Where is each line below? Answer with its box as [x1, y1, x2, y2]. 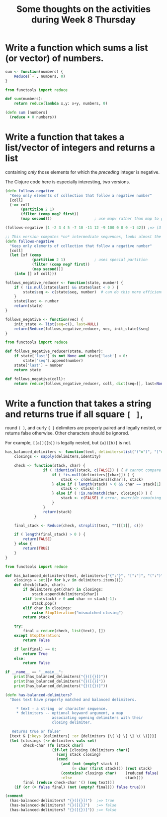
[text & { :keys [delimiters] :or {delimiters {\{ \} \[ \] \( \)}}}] [9, 733, 157, 738]
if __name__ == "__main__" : [5, 670, 64, 675]
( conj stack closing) [56, 752, 101, 757]
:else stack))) [60, 775, 143, 780]
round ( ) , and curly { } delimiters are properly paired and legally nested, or [5, 425, 162, 431]
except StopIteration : [14, 633, 61, 638]
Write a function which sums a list [5, 42, 148, 53]
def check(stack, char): [14, 582, 66, 587]
